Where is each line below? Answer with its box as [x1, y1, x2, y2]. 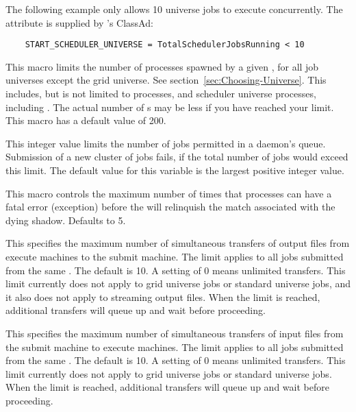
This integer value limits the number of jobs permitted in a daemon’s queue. [5, 136, 326, 150]
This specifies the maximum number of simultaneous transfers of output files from [5, 236, 350, 250]
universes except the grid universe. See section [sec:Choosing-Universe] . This [5, 73, 327, 87]
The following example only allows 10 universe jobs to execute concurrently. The [5, 2, 343, 16]
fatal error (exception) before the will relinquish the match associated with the [5, 199, 335, 214]
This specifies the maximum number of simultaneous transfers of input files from [5, 326, 344, 340]
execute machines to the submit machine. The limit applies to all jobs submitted [5, 249, 344, 263]
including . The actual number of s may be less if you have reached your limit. [5, 99, 334, 114]
